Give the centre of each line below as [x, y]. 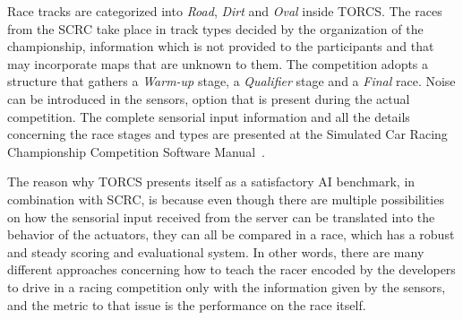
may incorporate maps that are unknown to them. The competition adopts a [218, 63]
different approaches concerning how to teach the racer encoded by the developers [231, 269]
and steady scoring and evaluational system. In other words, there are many [216, 251]
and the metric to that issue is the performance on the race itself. [187, 304]
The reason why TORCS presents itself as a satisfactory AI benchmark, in [211, 182]
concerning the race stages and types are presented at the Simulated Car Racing [227, 134]
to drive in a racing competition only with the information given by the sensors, [227, 286]
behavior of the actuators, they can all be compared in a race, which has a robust [231, 234]
